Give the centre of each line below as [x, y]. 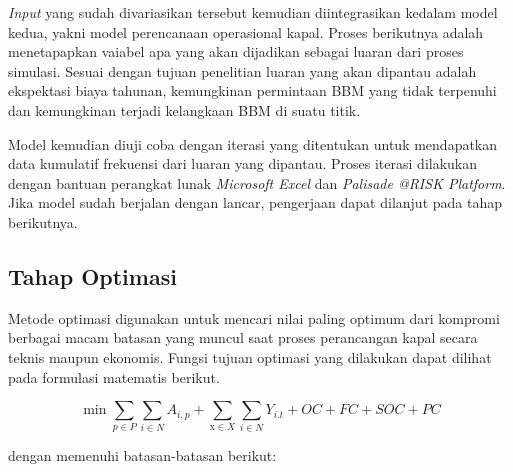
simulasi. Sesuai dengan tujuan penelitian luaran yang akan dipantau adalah [242, 70]
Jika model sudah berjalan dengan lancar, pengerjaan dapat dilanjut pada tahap [255, 202]
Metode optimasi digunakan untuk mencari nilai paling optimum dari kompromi [254, 317]
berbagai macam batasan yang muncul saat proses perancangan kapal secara [243, 337]
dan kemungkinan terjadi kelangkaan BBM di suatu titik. [184, 109]
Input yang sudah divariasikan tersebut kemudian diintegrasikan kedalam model [253, 12]
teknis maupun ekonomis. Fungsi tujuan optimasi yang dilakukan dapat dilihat [250, 356]
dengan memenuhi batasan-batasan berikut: [142, 455]
